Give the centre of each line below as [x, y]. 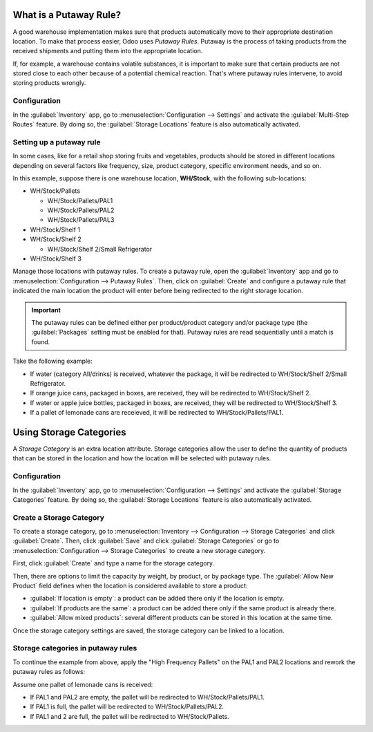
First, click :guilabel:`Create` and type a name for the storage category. [114, 563]
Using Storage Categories [69, 432]
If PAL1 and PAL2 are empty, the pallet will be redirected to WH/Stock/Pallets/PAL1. [147, 697]
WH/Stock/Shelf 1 [55, 229]
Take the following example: [52, 361]
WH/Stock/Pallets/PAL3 [81, 220]
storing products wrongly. [49, 83]
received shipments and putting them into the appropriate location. [108, 51]
